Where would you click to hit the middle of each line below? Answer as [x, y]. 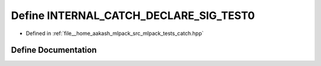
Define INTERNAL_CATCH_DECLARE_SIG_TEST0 [133, 15]
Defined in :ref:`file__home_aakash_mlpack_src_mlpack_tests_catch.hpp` [115, 33]
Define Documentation [54, 50]
